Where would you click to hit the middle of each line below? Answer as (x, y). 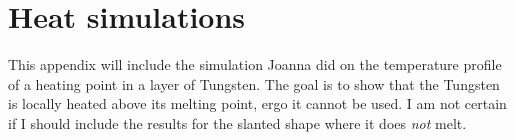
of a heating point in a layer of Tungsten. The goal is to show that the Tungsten (254, 83)
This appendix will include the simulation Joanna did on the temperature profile (255, 64)
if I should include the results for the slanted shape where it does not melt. (237, 122)
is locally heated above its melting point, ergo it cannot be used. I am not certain (257, 103)
